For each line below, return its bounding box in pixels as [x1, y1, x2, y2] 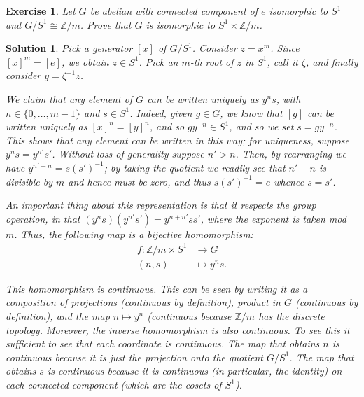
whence [274, 174, 304, 188]
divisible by [6, 174, 52, 188]
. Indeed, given [129, 105, 192, 120]
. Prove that [80, 17, 132, 32]
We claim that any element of [6, 91, 133, 106]
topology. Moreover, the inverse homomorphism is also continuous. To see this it [6, 322, 350, 337]
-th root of [190, 54, 234, 69]
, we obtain [61, 54, 109, 69]
